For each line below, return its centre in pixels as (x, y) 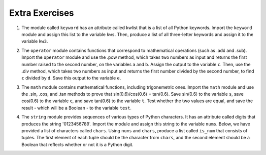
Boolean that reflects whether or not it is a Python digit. (78, 144)
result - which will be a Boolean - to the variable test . (76, 108)
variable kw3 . (35, 41)
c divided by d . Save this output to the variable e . (71, 78)
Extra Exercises (41, 13)
